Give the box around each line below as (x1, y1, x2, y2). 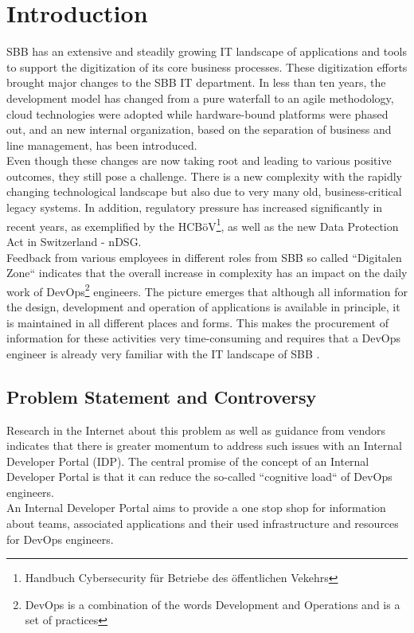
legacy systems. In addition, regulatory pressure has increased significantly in (6, 199, 383, 216)
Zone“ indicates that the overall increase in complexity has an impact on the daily (6, 264, 408, 281)
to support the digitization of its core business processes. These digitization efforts (6, 58, 408, 75)
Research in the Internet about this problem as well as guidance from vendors (6, 421, 385, 438)
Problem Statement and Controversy (6, 384, 317, 408)
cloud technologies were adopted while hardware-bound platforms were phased (6, 105, 389, 122)
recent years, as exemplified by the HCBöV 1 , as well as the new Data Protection (6, 215, 399, 234)
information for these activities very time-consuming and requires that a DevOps (6, 330, 401, 346)
